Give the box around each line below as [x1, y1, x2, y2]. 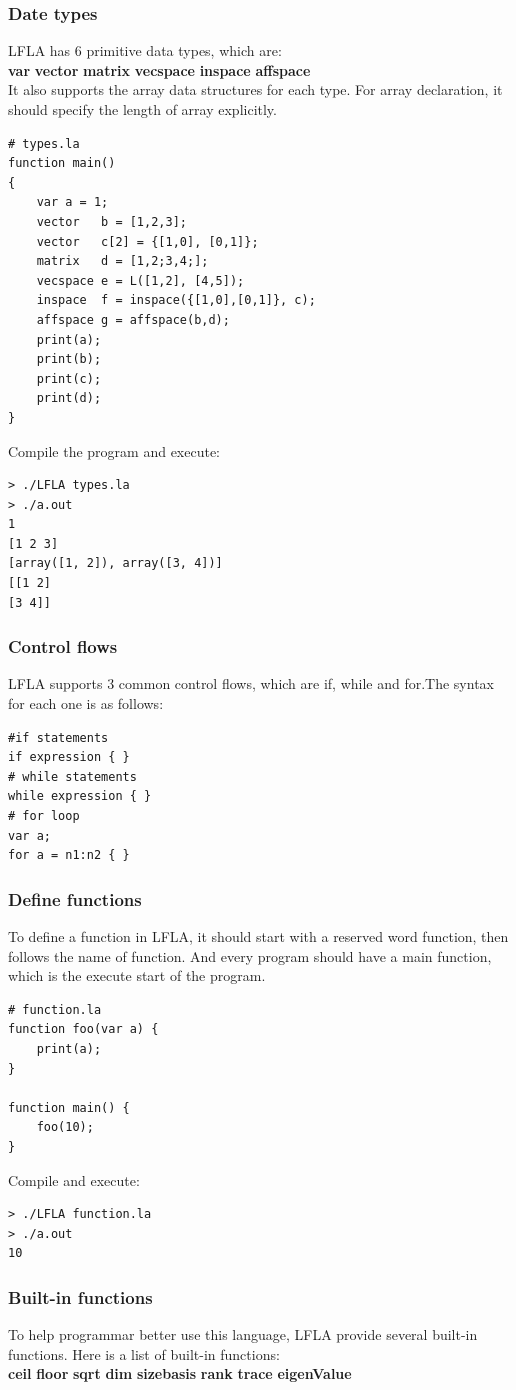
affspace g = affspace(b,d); [36, 312, 230, 327]
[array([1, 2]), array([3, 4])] [8, 556, 223, 571]
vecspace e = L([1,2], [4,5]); [36, 273, 245, 288]
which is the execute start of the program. [8, 965, 266, 986]
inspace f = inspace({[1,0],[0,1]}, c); [36, 293, 316, 308]
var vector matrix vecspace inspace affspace [8, 59, 311, 80]
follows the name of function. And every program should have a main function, [8, 945, 492, 966]
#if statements [8, 730, 109, 745]
